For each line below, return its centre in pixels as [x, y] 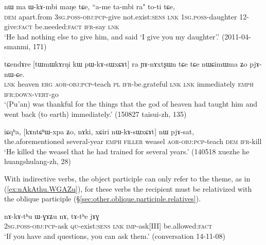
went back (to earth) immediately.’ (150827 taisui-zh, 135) [95, 114]
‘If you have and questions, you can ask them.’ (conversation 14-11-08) [115, 236]
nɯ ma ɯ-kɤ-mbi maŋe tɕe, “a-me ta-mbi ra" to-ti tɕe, [90, 6]
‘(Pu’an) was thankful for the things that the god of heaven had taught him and [131, 104]
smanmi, [17, 46]
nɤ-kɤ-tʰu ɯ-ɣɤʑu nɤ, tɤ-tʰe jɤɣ [52, 216]
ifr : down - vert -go [31, 94]
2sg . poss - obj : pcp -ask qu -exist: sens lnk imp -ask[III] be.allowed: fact [108, 226]
